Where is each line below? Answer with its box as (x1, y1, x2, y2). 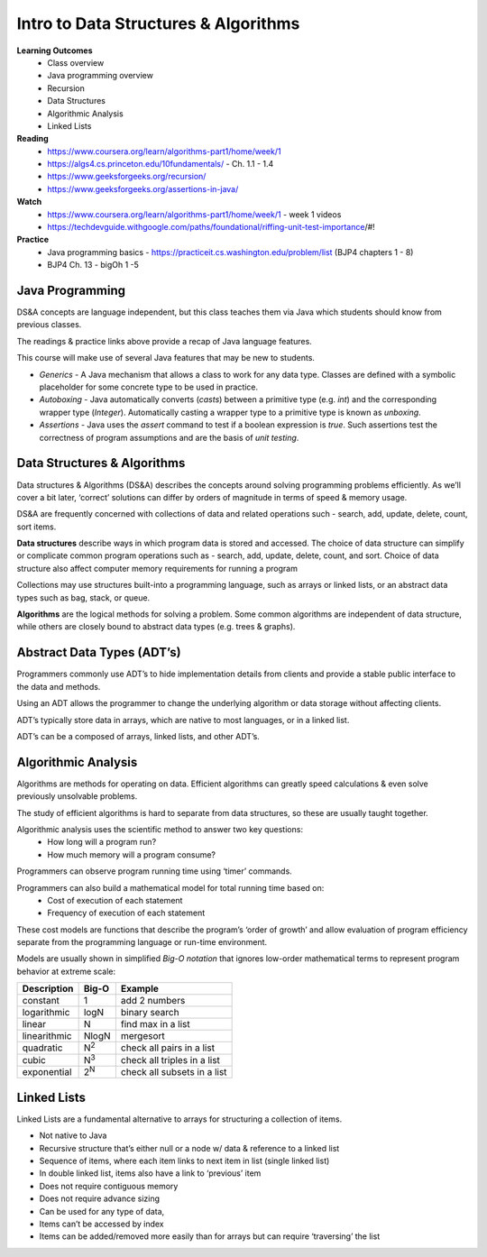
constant (22, 995, 60, 1007)
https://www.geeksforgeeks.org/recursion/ (47, 171, 207, 182)
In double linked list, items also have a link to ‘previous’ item (39, 1168, 262, 1179)
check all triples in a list (120, 1053, 221, 1066)
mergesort (120, 1030, 166, 1042)
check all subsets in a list (120, 1066, 227, 1078)
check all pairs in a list (120, 1041, 216, 1054)
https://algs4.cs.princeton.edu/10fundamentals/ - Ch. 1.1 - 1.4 (47, 159, 274, 170)
